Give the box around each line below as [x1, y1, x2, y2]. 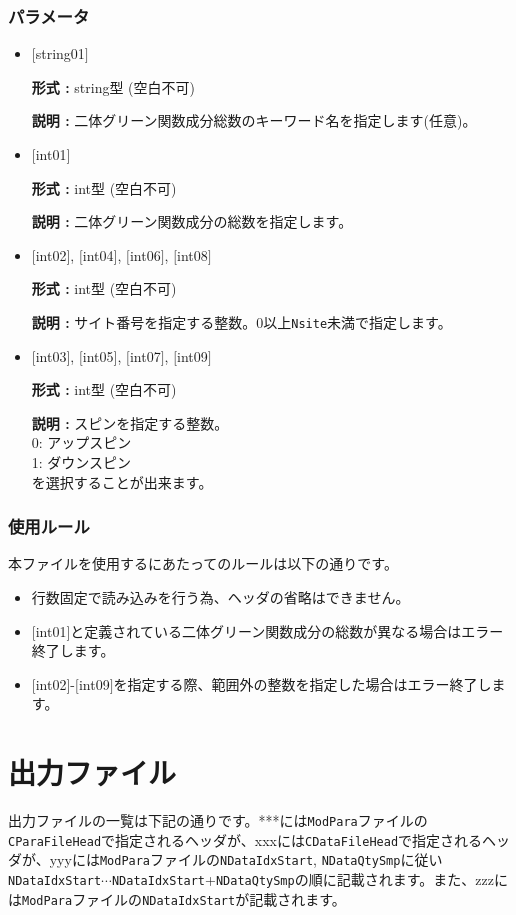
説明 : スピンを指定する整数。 [31, 412, 229, 433]
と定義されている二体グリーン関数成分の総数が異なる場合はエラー [70, 620, 504, 641]
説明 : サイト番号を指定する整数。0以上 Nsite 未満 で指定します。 [31, 311, 452, 332]
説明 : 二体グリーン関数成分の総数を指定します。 [31, 211, 353, 232]
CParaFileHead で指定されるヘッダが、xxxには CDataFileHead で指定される [8, 829, 483, 850]
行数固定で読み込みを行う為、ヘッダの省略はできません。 [31, 587, 410, 607]
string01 [35, 43, 85, 64]
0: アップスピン [31, 432, 132, 453]
